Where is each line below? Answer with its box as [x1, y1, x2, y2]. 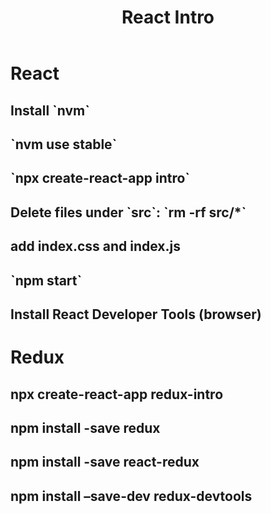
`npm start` [10, 272, 83, 289]
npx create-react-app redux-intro [10, 386, 224, 403]
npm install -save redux [10, 419, 161, 436]
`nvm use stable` [10, 136, 118, 153]
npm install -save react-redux [10, 454, 200, 471]
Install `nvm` [10, 102, 90, 119]
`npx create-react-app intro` [10, 170, 190, 187]
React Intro [121, 6, 215, 29]
